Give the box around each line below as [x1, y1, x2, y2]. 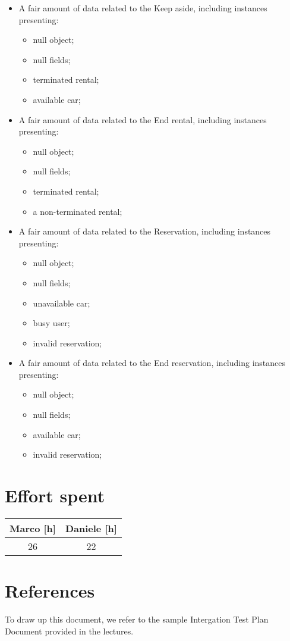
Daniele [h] [65, 521, 117, 535]
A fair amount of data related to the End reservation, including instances [18, 357, 286, 369]
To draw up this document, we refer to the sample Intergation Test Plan [5, 613, 269, 626]
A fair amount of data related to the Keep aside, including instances [18, 2, 267, 14]
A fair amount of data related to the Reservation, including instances [18, 225, 271, 237]
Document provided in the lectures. [5, 624, 134, 637]
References [5, 579, 95, 603]
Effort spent [5, 483, 105, 508]
